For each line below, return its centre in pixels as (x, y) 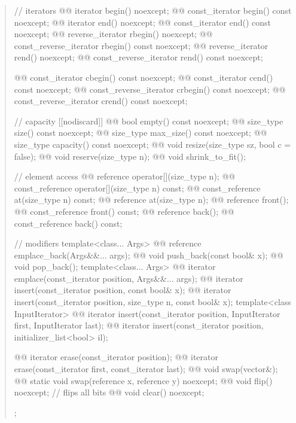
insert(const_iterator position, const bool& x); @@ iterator (123, 290)
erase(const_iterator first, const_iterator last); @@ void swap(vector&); (146, 369)
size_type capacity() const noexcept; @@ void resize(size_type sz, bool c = (152, 144)
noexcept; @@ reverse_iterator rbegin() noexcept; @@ (113, 34)
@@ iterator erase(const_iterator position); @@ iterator (116, 357)
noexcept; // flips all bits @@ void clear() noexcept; (109, 392)
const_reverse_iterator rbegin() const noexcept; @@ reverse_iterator (141, 45)
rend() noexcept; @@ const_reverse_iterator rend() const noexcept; (138, 57)
